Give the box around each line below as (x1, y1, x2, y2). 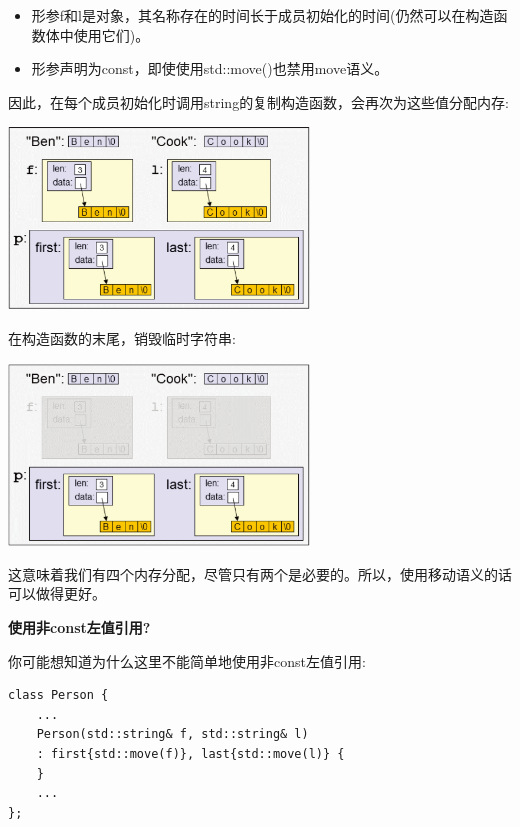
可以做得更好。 (8, 583, 106, 604)
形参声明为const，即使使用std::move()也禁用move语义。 (31, 58, 389, 79)
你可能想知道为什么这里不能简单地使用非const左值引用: (8, 650, 366, 671)
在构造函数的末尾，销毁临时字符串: (8, 327, 236, 348)
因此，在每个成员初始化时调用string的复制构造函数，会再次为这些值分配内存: (8, 91, 510, 112)
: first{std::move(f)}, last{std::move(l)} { (36, 746, 345, 761)
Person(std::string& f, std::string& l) (36, 727, 309, 742)
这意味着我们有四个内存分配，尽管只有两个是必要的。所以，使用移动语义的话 (8, 563, 512, 584)
